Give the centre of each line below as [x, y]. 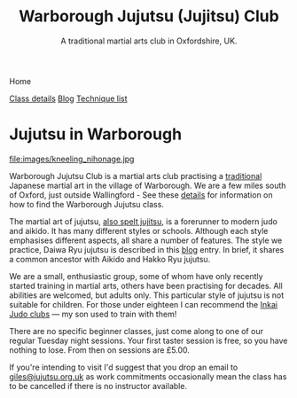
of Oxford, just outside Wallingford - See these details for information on [141, 195]
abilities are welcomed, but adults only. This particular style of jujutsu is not [147, 295]
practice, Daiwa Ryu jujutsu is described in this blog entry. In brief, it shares [147, 249]
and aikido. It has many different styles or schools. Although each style [139, 230]
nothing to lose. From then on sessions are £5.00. [100, 350]
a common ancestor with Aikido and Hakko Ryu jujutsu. [110, 259]
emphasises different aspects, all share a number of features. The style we [146, 240]
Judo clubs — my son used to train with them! [93, 314]
